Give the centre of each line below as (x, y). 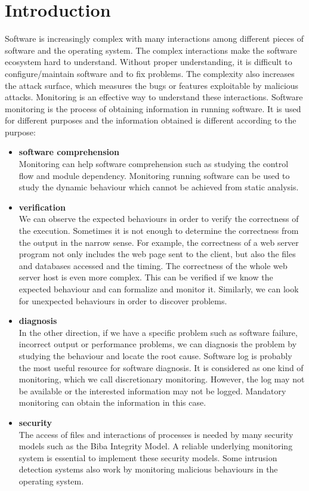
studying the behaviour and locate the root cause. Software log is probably (155, 355)
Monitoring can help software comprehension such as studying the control (154, 164)
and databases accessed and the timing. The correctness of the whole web (153, 265)
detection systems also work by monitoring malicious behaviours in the (148, 469)
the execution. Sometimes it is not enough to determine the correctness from (159, 231)
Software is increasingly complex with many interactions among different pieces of (154, 38)
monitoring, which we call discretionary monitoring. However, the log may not (162, 379)
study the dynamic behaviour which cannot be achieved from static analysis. (159, 187)
